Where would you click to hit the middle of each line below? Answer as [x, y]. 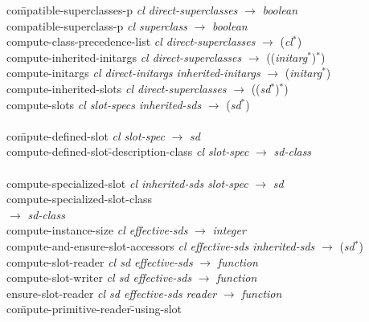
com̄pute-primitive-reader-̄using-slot [94, 309]
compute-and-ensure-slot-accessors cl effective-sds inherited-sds [161, 245]
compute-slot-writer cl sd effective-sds [99, 277]
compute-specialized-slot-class [80, 199]
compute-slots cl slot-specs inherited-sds [104, 104]
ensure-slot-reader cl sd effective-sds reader [112, 293]
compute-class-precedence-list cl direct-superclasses [131, 41]
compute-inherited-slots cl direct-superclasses [117, 88]
